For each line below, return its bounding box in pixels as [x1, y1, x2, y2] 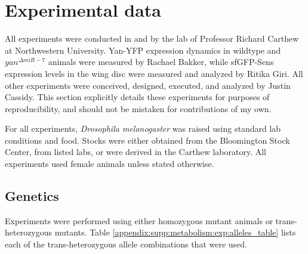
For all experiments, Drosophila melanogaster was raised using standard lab [5, 122, 281, 135]
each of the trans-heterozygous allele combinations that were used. [5, 238, 247, 250]
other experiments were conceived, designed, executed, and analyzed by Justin [5, 79, 291, 91]
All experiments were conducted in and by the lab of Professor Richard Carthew [5, 32, 299, 45]
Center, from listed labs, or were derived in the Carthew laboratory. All [5, 145, 266, 158]
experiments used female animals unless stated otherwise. [5, 157, 214, 170]
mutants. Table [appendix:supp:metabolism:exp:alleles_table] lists [54, 226, 296, 238]
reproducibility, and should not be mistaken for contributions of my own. [5, 102, 272, 114]
